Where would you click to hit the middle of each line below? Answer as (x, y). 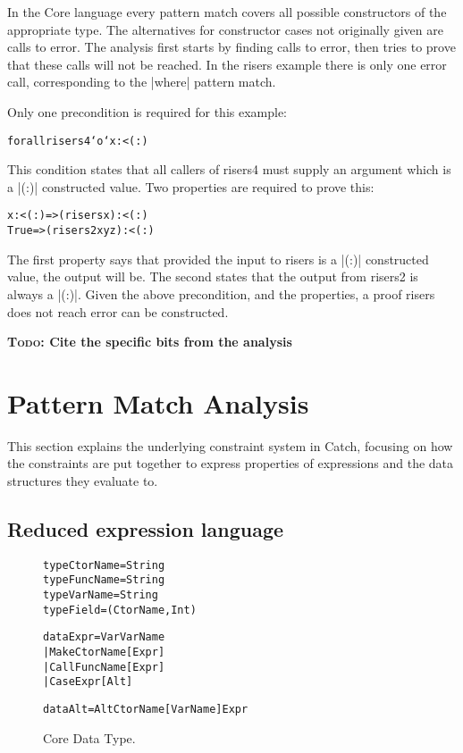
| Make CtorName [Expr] (104, 653)
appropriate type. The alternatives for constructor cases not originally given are (225, 29)
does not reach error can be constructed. (118, 311)
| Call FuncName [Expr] (104, 667)
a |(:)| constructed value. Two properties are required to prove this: (191, 186)
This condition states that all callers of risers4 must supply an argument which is (229, 169)
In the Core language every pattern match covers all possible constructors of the (227, 12)
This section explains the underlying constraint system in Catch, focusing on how (230, 445)
